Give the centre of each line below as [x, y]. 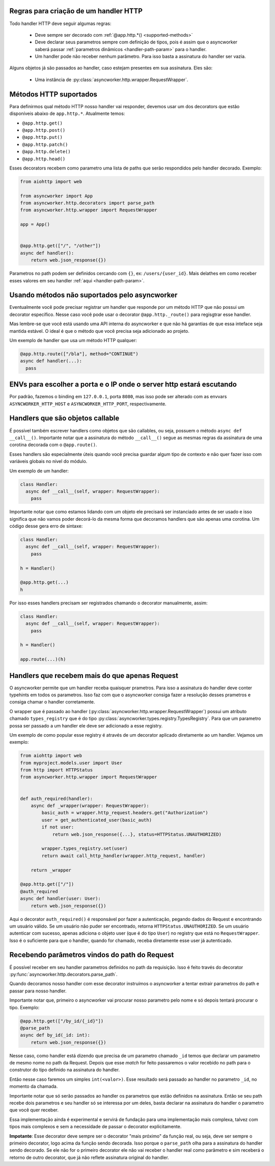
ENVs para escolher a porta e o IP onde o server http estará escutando [123, 385]
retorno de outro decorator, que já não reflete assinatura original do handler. [89, 1157]
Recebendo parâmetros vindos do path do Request [92, 955]
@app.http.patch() [45, 144]
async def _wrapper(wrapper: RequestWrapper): [90, 806]
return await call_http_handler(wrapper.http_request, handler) [123, 856]
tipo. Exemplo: [24, 1007]
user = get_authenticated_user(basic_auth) [97, 820]
